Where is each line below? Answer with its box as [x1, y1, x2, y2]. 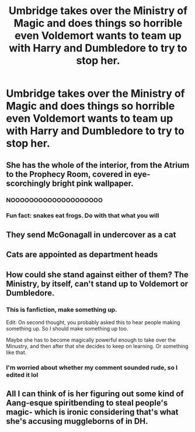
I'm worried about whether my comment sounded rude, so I [6, 363, 178, 372]
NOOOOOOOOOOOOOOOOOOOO [6, 196, 103, 204]
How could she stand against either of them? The [6, 270, 189, 280]
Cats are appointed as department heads [6, 250, 158, 260]
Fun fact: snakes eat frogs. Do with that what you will [6, 212, 159, 220]
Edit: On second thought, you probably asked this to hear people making [6, 318, 180, 326]
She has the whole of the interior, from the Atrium [6, 160, 190, 170]
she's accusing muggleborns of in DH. [6, 416, 148, 426]
